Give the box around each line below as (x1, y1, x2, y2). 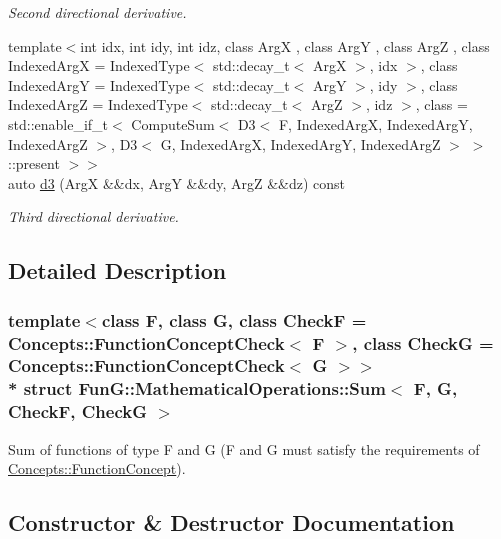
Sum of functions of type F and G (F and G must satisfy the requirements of (8, 438, 480, 459)
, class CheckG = (352, 330, 494, 355)
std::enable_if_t (8, 113, 109, 134)
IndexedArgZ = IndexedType (8, 94, 188, 115)
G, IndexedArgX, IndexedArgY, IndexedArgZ (160, 133, 441, 154)
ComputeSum (131, 113, 215, 134)
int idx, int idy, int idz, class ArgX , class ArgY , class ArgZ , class (80, 35, 490, 56)
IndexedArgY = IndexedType (8, 74, 190, 95)
